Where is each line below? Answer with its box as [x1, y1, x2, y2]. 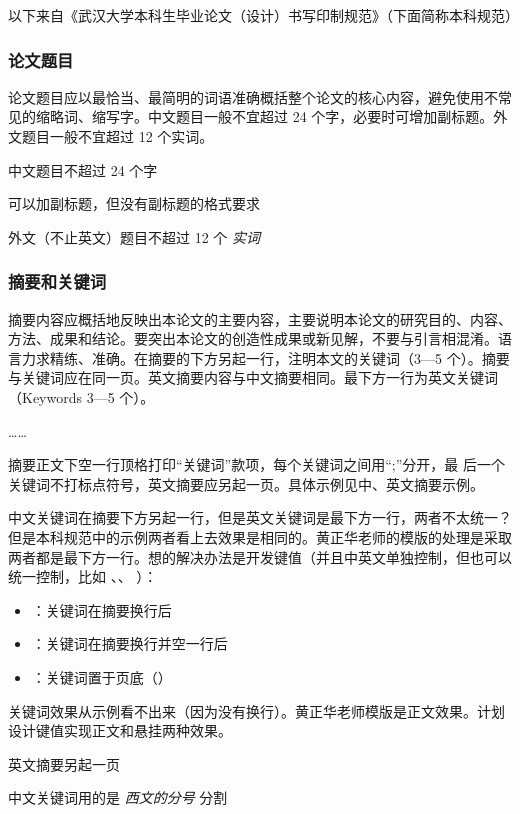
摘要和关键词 [8, 269, 107, 294]
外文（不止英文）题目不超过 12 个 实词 [8, 226, 260, 247]
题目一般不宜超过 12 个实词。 [21, 126, 214, 146]
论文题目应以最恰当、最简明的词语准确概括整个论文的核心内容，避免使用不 [8, 86, 498, 107]
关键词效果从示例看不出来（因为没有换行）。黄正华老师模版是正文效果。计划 [8, 700, 505, 721]
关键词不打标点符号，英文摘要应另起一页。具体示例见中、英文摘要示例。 [8, 473, 484, 494]
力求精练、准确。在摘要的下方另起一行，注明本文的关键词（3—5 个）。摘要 [21, 347, 510, 368]
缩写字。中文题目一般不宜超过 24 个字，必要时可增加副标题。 [91, 106, 494, 127]
